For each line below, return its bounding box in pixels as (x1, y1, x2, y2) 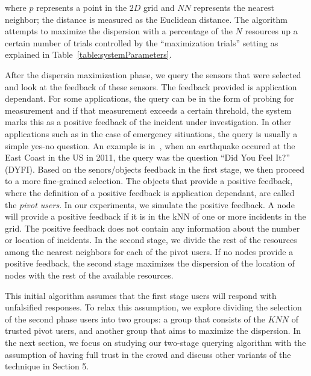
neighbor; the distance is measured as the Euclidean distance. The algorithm (5, 13, 287, 25)
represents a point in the (36, 1, 127, 13)
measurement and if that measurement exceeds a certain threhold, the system (5, 103, 292, 116)
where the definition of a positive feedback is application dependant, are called (5, 186, 295, 199)
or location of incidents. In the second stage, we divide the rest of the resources (5, 233, 297, 246)
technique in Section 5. (5, 360, 89, 372)
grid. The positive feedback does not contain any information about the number (5, 221, 300, 234)
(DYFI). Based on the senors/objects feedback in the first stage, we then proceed (5, 162, 304, 175)
